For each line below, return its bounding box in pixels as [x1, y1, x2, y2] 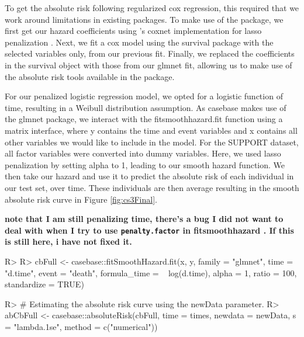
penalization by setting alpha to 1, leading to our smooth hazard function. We [5, 158, 285, 171]
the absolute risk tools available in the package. [5, 70, 175, 82]
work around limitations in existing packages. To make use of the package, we [5, 13, 284, 25]
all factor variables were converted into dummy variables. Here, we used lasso [5, 147, 281, 159]
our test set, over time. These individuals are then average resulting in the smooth [5, 181, 299, 193]
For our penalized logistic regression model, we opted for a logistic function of [5, 90, 283, 102]
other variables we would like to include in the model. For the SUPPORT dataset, [5, 136, 299, 148]
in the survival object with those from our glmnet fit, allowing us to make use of [5, 58, 292, 71]
